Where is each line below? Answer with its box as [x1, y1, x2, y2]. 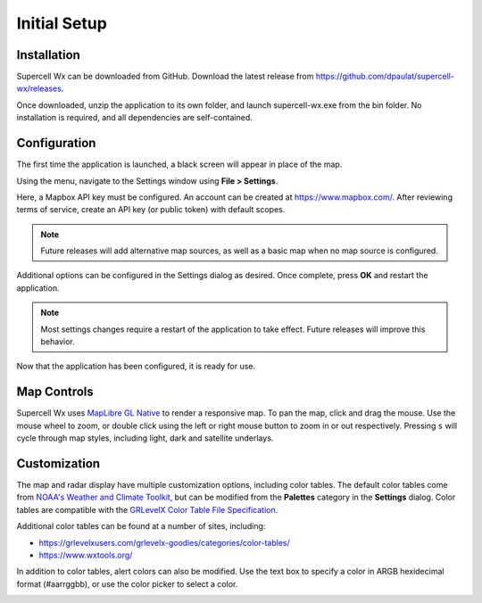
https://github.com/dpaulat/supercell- [315, 71, 455, 82]
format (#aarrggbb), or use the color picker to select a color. [16, 578, 238, 589]
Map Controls [16, 384, 94, 400]
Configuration [16, 136, 96, 151]
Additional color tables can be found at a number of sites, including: [16, 521, 266, 532]
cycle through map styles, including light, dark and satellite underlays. [16, 433, 274, 443]
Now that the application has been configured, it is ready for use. [16, 361, 256, 372]
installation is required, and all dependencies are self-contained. [16, 112, 253, 123]
